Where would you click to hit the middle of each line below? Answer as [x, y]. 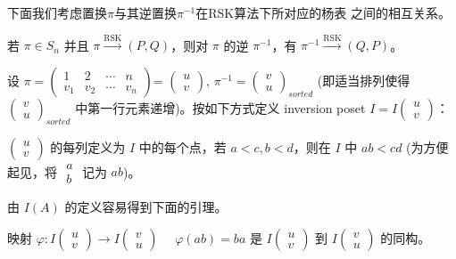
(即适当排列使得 [364, 80]
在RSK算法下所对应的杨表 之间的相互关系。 [323, 12]
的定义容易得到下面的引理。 [146, 206]
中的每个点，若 [182, 146]
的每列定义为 [88, 146]
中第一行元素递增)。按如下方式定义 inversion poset [220, 107]
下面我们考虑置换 [57, 12]
